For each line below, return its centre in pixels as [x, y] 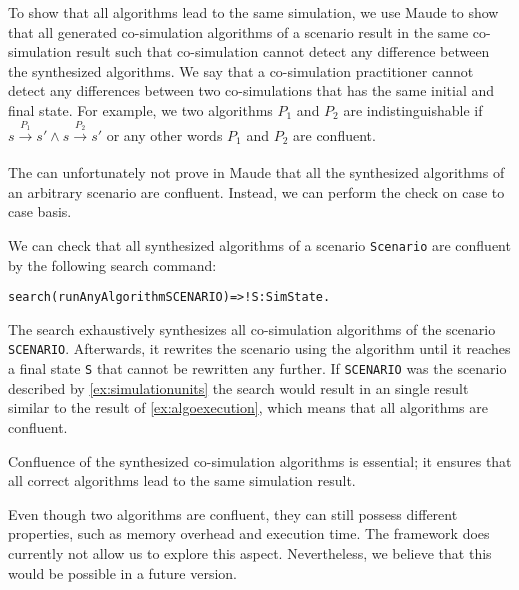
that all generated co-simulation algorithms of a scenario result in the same [238, 31]
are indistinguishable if [413, 109]
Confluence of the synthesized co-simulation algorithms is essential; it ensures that [260, 460]
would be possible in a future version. [122, 572]
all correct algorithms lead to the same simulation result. [182, 480]
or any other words [164, 134]
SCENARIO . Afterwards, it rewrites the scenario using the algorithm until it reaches [259, 348]
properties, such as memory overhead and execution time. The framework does [249, 533]
